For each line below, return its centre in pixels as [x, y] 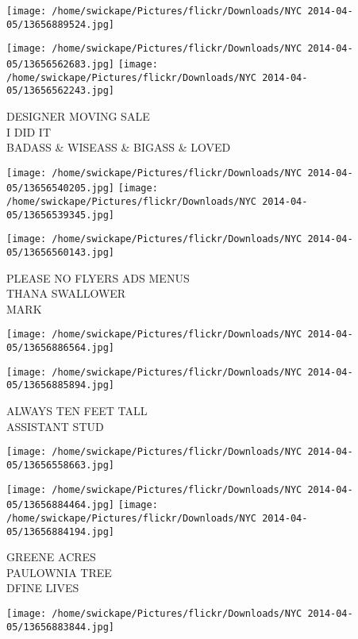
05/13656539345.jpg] [61, 215]
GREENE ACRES [51, 557]
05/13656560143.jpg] [61, 252]
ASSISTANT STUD [55, 426]
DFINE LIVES [43, 588]
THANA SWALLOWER [66, 293]
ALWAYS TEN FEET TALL [77, 411]
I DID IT [29, 131]
